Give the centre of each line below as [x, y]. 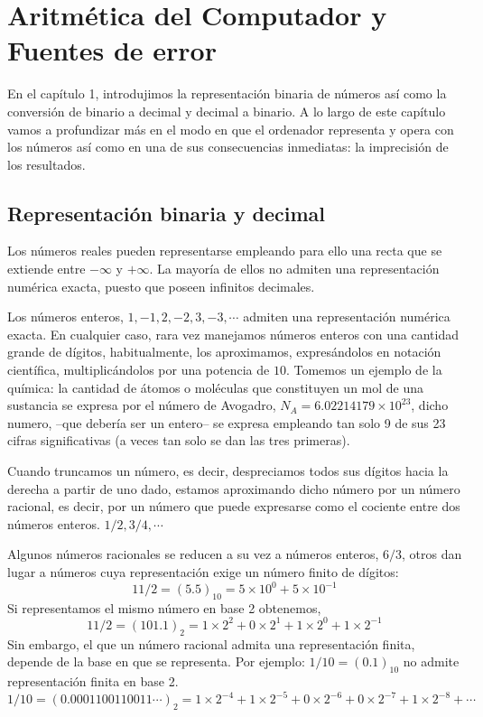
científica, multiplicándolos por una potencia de [139, 370]
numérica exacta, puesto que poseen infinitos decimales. [161, 286]
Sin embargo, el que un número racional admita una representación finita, [211, 643]
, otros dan [432, 554]
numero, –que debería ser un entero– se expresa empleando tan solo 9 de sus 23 [227, 422]
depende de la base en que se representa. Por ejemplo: [156, 661]
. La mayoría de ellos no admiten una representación [294, 269]
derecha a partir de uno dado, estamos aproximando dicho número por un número [234, 488]
